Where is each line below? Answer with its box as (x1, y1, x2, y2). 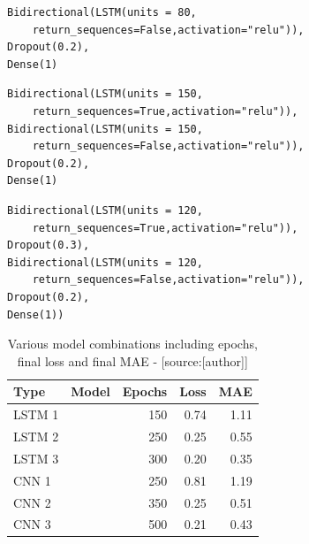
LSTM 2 (13, 426, 59, 445)
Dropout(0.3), (7, 239, 90, 252)
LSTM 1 (13, 405, 59, 424)
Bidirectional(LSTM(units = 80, (7, 6, 197, 19)
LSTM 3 (13, 448, 59, 467)
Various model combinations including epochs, (7, 334, 258, 353)
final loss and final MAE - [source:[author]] (17, 351, 248, 370)
